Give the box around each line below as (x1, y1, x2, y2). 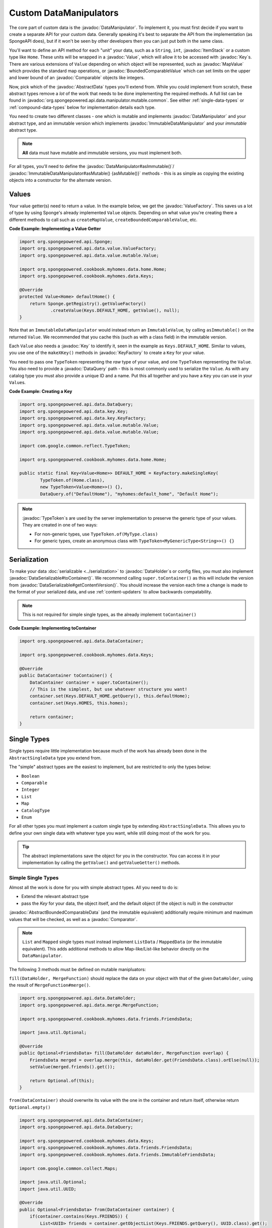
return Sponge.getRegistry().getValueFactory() (29, 301, 147, 307)
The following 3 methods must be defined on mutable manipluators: (9, 966, 146, 972)
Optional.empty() (9, 1104, 51, 1110)
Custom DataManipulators (9, 7, 119, 18)
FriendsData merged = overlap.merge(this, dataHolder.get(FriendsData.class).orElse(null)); (29, 1057, 260, 1063)
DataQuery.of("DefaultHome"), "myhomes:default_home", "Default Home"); (40, 491, 219, 497)
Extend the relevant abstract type (21, 893, 89, 899)
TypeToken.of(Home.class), (40, 477, 105, 483)
